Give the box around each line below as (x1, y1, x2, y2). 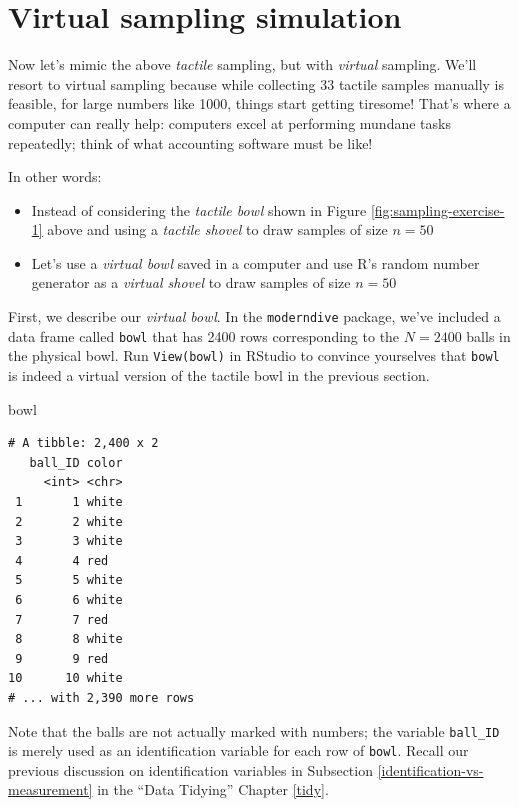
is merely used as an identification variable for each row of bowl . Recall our (8, 740, 469, 761)
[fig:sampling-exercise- (370, 199, 505, 220)
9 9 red (15, 651, 109, 666)
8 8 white (15, 632, 123, 647)
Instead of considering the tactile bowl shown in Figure (31, 199, 367, 220)
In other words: (8, 166, 102, 187)
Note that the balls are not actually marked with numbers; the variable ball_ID (8, 720, 500, 741)
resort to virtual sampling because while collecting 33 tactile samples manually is (8, 73, 504, 94)
